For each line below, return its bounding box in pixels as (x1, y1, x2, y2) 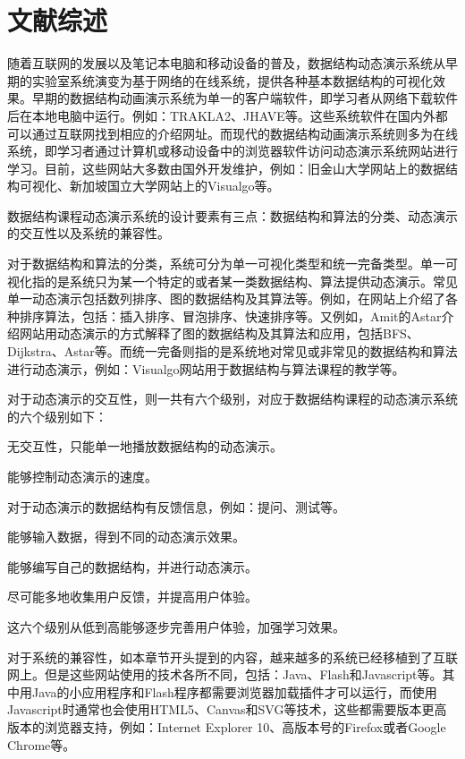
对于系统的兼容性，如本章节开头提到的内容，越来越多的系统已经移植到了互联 (7, 647, 458, 666)
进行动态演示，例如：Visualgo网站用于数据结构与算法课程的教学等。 (7, 359, 405, 378)
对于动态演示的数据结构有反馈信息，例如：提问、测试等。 (7, 497, 345, 516)
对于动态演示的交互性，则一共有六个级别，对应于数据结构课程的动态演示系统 (7, 389, 458, 408)
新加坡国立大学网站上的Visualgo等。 (69, 176, 280, 195)
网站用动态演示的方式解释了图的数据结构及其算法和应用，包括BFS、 (19, 324, 419, 343)
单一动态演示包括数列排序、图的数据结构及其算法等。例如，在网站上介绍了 (7, 289, 445, 308)
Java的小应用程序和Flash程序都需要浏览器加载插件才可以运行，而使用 (31, 682, 437, 701)
